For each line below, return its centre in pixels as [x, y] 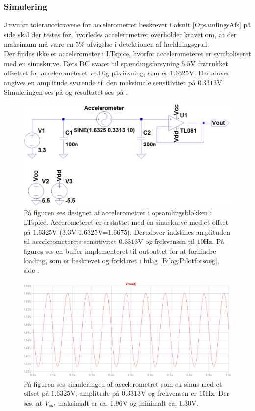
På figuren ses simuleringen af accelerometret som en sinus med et [123, 383]
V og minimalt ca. [150, 402]
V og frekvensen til [166, 241]
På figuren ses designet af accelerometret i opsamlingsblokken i [118, 212]
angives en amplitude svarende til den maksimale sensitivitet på [100, 82]
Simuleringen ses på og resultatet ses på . [66, 92]
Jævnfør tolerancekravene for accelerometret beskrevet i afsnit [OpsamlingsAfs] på [127, 25]
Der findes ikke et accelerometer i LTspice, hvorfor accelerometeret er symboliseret [127, 53]
